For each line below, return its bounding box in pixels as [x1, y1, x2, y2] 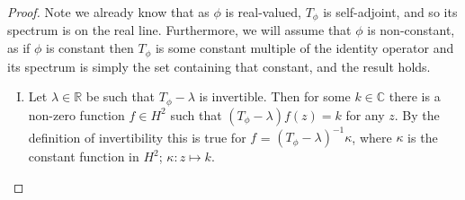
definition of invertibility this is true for [28, 127, 246, 146]
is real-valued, [225, 3, 302, 21]
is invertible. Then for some [199, 87, 351, 106]
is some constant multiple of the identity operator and [155, 39, 454, 57]
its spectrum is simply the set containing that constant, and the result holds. [7, 57, 431, 75]
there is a [389, 87, 441, 106]
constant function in [28, 147, 139, 166]
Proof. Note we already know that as [7, 3, 210, 21]
